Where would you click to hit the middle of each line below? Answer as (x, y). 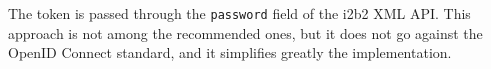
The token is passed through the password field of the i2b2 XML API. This (239, 13)
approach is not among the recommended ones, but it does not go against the (245, 32)
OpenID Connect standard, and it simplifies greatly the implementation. (230, 52)
